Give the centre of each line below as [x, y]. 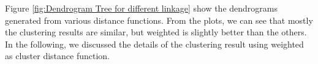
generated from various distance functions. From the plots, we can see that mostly [159, 20]
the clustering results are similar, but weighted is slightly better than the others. [156, 32]
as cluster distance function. [57, 56]
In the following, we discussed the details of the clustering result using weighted [154, 44]
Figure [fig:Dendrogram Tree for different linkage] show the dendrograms [141, 8]
